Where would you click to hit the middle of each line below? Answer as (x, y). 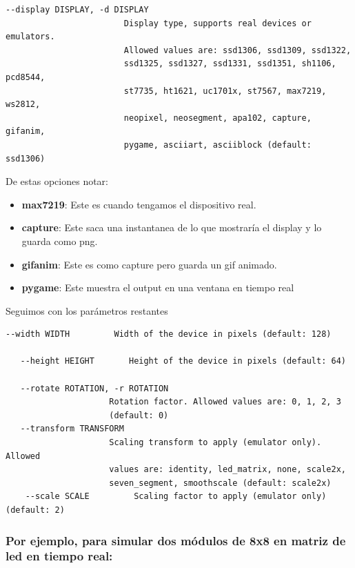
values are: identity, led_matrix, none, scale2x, (227, 470)
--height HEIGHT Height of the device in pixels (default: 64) (183, 361)
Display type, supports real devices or (217, 23)
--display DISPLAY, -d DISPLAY (77, 10)
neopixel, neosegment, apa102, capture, (217, 118)
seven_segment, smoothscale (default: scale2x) (220, 483)
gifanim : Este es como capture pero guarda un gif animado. (149, 264)
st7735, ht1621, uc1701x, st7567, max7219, (225, 91)
